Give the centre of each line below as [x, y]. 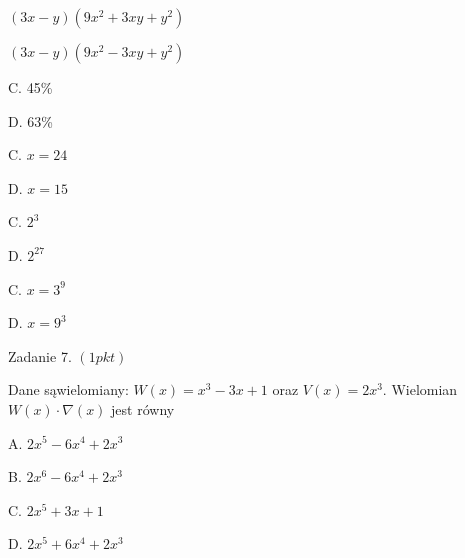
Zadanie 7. [40, 355]
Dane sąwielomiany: [68, 389]
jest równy [143, 408]
